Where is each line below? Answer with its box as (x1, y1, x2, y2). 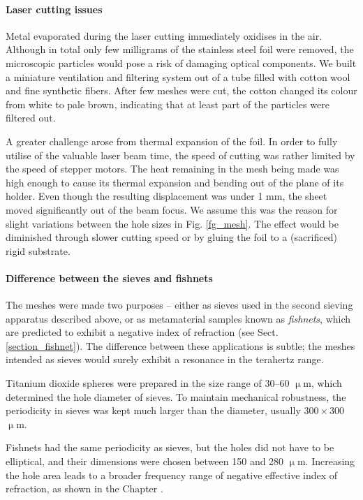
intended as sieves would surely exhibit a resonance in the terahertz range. (6, 352, 324, 367)
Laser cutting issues (6, 1, 103, 16)
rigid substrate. (6, 243, 71, 258)
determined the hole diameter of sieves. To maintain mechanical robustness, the (6, 389, 346, 404)
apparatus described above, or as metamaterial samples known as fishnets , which (6, 311, 351, 325)
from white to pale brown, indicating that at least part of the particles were (6, 96, 329, 111)
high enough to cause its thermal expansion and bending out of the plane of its (6, 175, 344, 189)
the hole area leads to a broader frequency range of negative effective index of (6, 467, 338, 482)
